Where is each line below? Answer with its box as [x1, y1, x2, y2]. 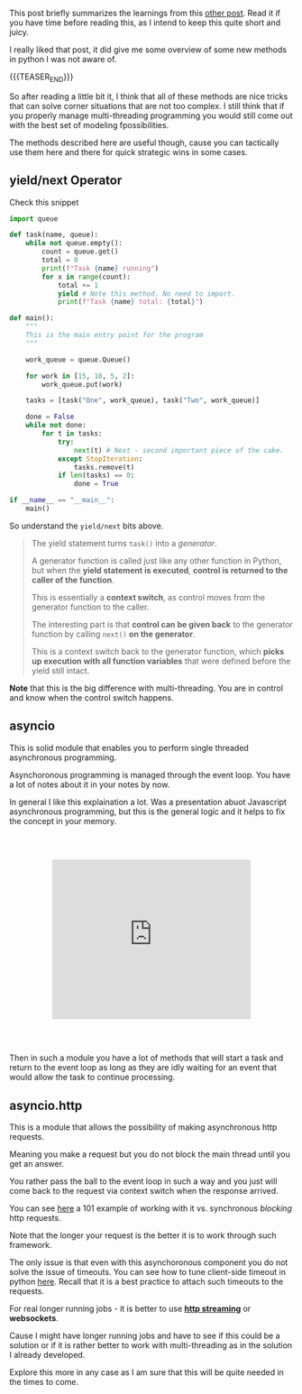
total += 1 [57, 280, 99, 289]
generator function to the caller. [31, 601, 150, 612]
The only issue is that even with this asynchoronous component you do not [9, 1257, 288, 1268]
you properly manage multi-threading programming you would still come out [9, 110, 293, 121]
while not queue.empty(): [25, 239, 124, 248]
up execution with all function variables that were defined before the [31, 656, 291, 666]
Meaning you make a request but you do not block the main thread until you [9, 1149, 290, 1160]
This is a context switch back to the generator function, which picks [31, 646, 285, 656]
